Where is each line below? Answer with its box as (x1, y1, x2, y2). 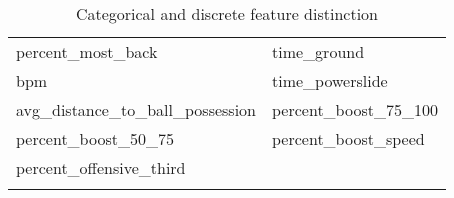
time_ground (272, 40, 365, 63)
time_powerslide (272, 69, 388, 92)
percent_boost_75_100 (272, 98, 438, 121)
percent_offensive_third (16, 156, 186, 179)
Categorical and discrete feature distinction (75, 2, 379, 25)
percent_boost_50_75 (16, 127, 174, 150)
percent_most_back (16, 40, 158, 63)
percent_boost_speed (272, 127, 425, 150)
